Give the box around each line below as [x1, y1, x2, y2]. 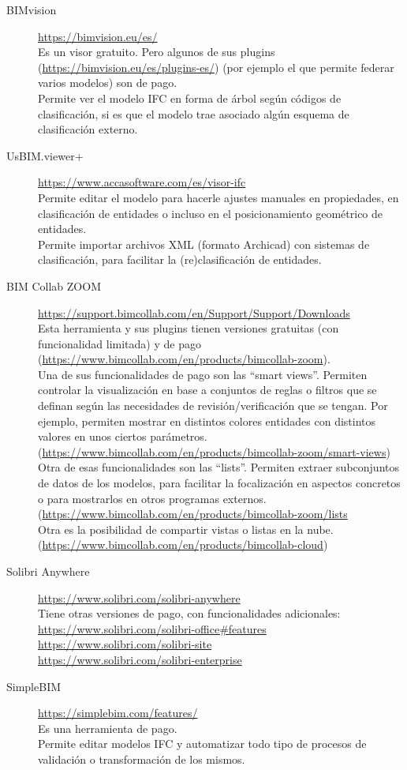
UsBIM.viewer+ [6, 147, 84, 163]
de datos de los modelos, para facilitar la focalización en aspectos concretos [38, 475, 401, 491]
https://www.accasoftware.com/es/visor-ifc [38, 174, 246, 190]
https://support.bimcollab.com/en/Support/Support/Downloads [38, 304, 350, 321]
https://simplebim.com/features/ [38, 704, 198, 721]
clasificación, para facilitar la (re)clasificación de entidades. [38, 251, 322, 268]
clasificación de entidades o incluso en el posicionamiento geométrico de [38, 205, 383, 221]
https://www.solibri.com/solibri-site [38, 636, 212, 652]
